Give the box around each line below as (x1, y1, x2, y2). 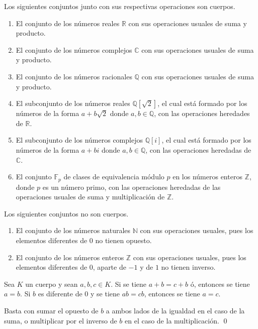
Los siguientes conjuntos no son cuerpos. (4, 208, 129, 218)
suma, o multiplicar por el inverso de (4, 315, 117, 325)
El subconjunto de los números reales (16, 98, 130, 108)
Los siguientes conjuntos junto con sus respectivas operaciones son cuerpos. (4, 1, 235, 11)
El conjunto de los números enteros (16, 252, 124, 262)
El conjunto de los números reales (16, 18, 120, 28)
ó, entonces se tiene (190, 278, 250, 289)
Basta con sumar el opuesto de (4, 305, 99, 315)
